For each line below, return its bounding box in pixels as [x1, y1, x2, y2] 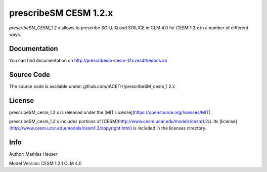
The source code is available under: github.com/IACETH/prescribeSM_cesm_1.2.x [9, 83, 175, 89]
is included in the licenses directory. [133, 125, 207, 131]
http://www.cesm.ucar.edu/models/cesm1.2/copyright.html [10, 125, 131, 131]
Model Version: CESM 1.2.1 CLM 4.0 [9, 160, 82, 166]
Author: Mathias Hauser [9, 151, 58, 157]
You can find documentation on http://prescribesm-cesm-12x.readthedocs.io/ [9, 57, 168, 63]
